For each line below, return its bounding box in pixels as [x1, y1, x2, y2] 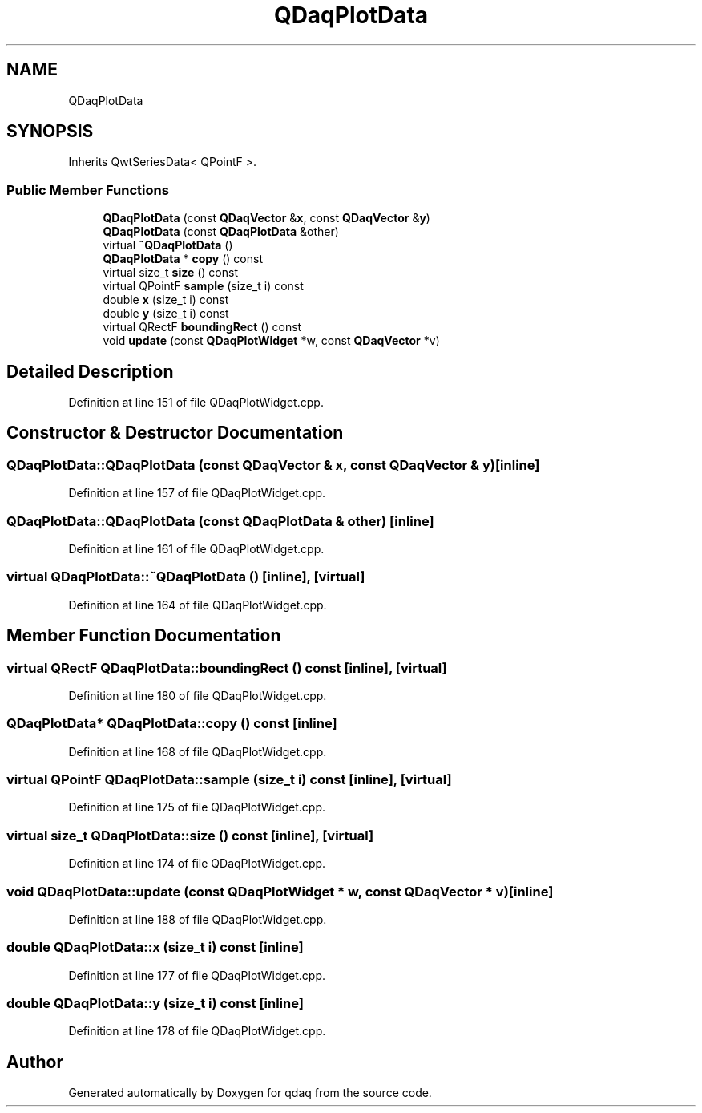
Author [6, 1051, 63, 1072]
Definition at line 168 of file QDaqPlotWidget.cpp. [68, 744, 327, 759]
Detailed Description [6, 361, 174, 382]
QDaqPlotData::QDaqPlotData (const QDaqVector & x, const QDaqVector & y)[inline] [6, 456, 540, 473]
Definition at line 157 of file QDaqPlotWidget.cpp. [68, 486, 326, 500]
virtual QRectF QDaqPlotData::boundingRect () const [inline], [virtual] [6, 659, 447, 676]
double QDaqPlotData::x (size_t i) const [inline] [6, 939, 304, 956]
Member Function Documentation [6, 625, 281, 646]
